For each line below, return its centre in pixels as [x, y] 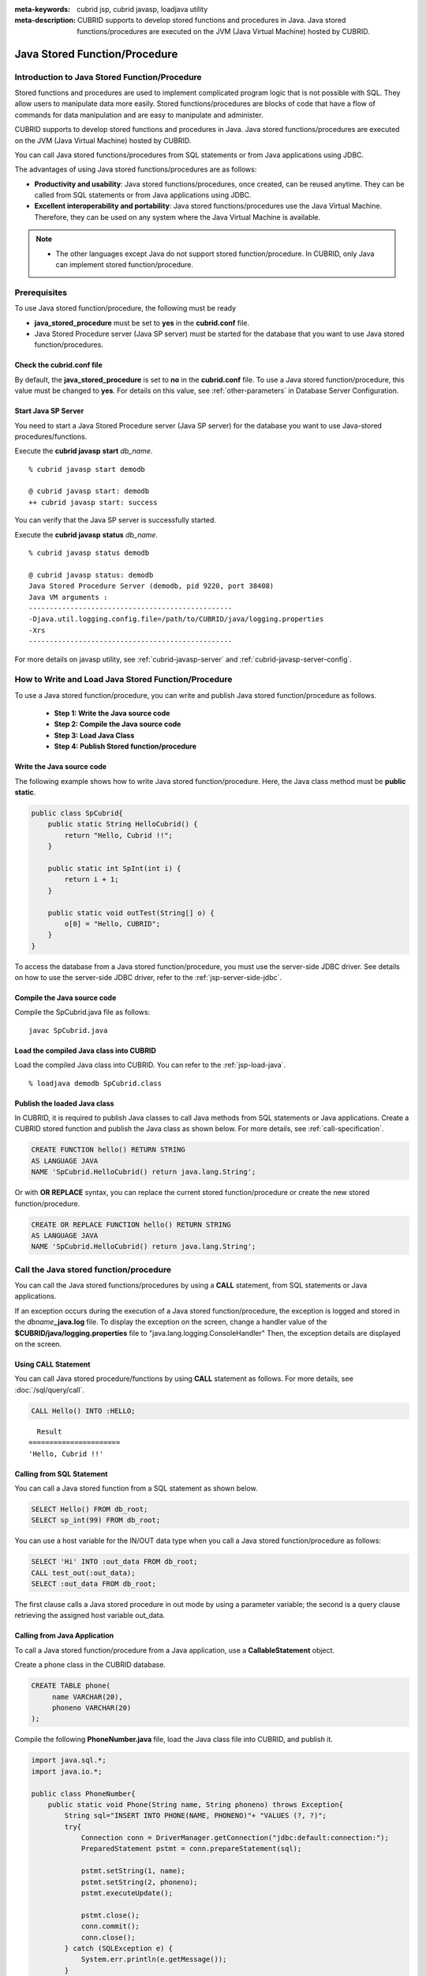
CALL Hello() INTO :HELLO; [83, 1410]
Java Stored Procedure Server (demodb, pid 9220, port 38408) [151, 586]
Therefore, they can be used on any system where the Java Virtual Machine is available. [177, 217]
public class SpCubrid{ [77, 813]
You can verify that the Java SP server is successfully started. [116, 520]
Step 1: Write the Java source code [112, 713]
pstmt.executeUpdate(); [127, 1893]
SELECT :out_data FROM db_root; [94, 1584]
